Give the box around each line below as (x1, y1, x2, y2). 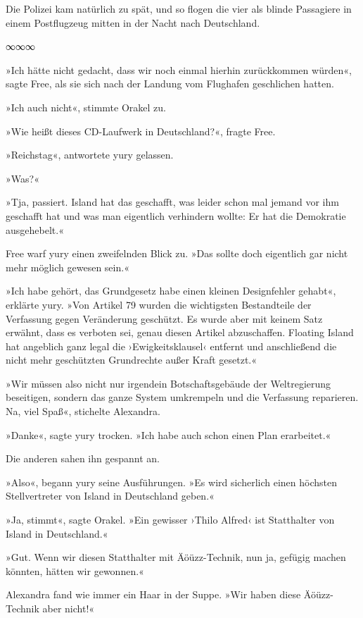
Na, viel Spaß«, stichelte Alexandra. (6, 404, 160, 419)
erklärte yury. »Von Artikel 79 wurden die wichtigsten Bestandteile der (6, 297, 312, 311)
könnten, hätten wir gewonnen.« (6, 563, 144, 578)
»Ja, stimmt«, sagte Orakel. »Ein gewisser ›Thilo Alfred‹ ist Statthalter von (6, 512, 335, 527)
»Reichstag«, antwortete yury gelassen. (6, 147, 174, 162)
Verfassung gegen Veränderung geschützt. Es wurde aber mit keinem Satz (6, 311, 323, 326)
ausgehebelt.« (6, 222, 64, 237)
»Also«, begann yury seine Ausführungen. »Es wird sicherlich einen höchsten (6, 474, 338, 489)
